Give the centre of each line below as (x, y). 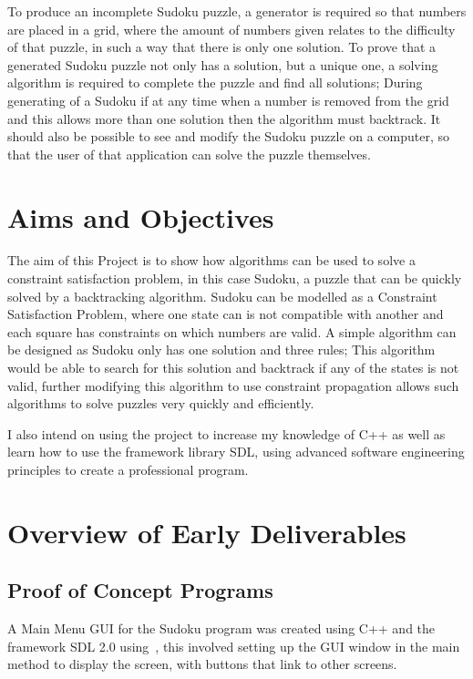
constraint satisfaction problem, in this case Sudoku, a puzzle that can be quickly (235, 278)
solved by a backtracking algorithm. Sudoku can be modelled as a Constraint (222, 296)
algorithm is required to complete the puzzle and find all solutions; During (215, 82)
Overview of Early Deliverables (207, 532)
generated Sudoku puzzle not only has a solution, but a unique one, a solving (223, 64)
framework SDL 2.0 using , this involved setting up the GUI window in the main (234, 646)
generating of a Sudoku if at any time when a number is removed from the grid (228, 100)
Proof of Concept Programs (140, 590)
